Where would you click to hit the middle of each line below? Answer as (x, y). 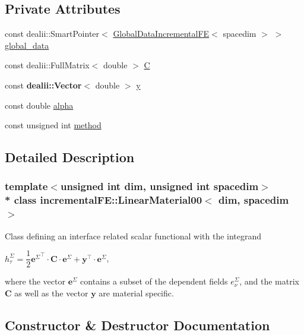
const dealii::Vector (43, 85)
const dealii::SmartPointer (52, 34)
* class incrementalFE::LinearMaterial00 (104, 200)
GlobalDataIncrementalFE (161, 34)
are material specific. (136, 293)
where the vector (35, 281)
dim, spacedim (254, 200)
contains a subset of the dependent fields (154, 281)
